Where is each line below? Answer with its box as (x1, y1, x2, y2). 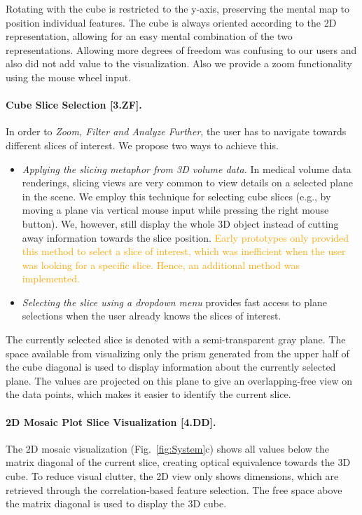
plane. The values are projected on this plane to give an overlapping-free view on (6, 373, 352, 387)
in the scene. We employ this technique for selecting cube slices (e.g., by (22, 188, 331, 203)
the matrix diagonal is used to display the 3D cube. (6, 496, 227, 511)
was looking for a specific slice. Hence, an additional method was (22, 257, 300, 272)
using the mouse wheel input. (6, 69, 132, 84)
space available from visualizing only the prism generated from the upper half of (6, 345, 349, 360)
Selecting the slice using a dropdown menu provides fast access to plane (22, 294, 327, 309)
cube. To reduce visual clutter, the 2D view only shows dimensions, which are (6, 469, 339, 483)
